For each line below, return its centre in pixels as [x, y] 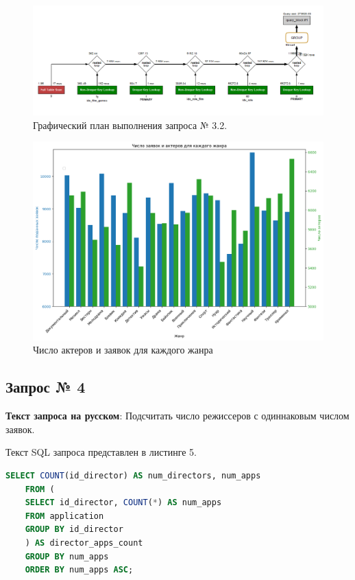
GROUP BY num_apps [67, 556]
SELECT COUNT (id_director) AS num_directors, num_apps [133, 476]
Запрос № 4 [46, 387]
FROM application [64, 516]
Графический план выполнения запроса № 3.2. [130, 125]
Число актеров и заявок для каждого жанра [123, 350]
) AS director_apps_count [84, 543]
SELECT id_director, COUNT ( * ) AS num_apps [123, 503]
